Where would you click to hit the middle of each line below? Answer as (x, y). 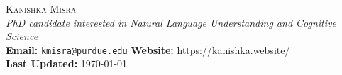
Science (22, 36)
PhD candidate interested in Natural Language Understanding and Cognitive (171, 22)
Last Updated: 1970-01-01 (67, 63)
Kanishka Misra (41, 8)
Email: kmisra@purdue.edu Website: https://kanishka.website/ (148, 49)
